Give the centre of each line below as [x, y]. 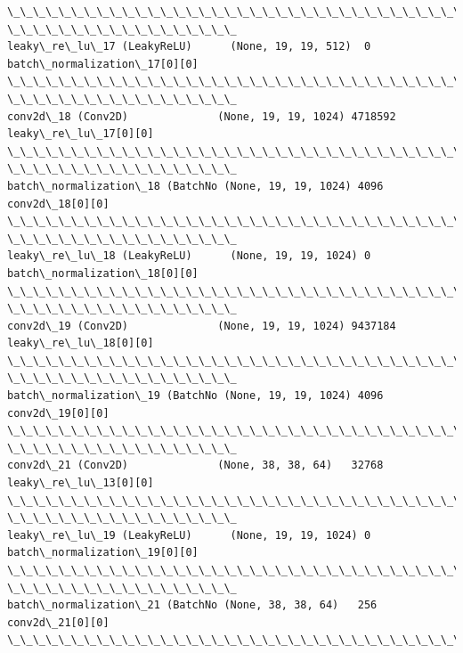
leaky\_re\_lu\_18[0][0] [81, 343]
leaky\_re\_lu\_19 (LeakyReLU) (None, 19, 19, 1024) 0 [189, 535]
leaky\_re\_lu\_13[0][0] [81, 483]
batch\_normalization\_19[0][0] [103, 553]
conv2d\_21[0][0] [58, 622]
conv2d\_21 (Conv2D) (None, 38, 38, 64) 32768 [195, 465]
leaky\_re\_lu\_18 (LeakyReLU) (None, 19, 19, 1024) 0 [189, 256]
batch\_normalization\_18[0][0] [103, 273]
